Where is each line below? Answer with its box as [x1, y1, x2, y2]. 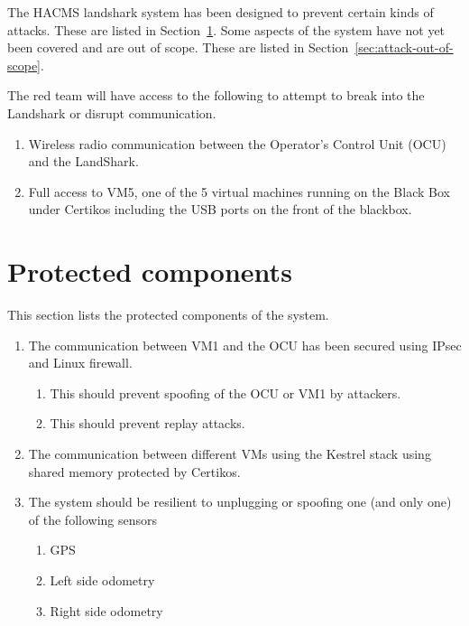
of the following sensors [28, 509, 158, 528]
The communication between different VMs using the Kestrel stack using [28, 444, 431, 463]
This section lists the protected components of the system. [7, 305, 329, 324]
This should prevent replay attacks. [50, 414, 245, 433]
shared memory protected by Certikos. [28, 462, 241, 481]
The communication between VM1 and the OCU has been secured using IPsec [28, 335, 462, 354]
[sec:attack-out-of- [354, 38, 454, 57]
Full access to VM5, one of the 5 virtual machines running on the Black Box [28, 182, 450, 201]
